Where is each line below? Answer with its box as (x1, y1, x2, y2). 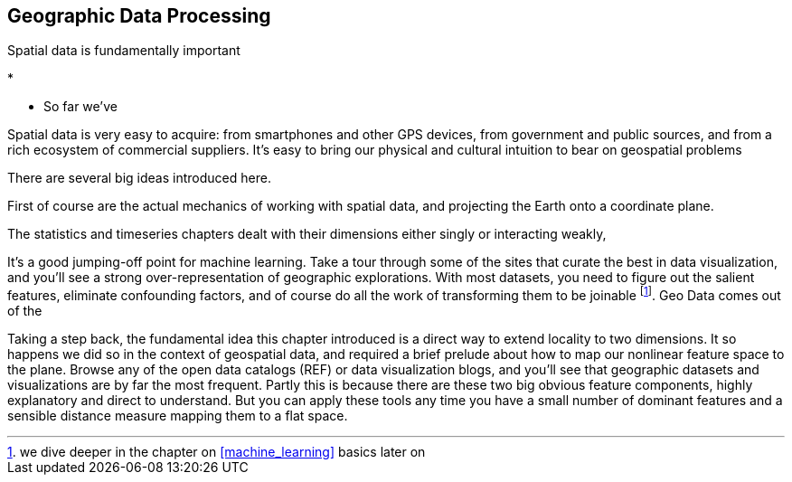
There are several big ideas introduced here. (7, 170, 271, 186)
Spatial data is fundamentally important (7, 43, 240, 59)
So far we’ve (43, 99, 118, 115)
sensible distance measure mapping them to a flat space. (7, 408, 348, 424)
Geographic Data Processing (7, 5, 271, 27)
